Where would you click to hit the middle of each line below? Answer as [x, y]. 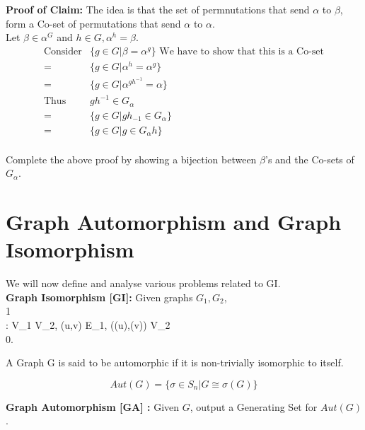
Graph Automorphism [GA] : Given [93, 406]
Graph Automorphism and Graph [174, 222]
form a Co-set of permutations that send [93, 23]
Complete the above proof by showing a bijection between [131, 159]
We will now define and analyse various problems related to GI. [143, 283]
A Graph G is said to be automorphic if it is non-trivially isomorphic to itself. [175, 362]
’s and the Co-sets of [309, 159]
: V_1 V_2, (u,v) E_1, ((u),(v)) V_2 [88, 325]
